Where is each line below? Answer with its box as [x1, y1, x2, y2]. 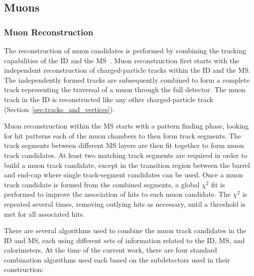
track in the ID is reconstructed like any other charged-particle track [4, 94, 214, 104]
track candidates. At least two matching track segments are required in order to [4, 149, 248, 160]
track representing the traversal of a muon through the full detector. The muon [4, 84, 246, 95]
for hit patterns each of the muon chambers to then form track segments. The [4, 130, 242, 140]
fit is [211, 179, 225, 189]
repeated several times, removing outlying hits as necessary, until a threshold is [4, 198, 246, 209]
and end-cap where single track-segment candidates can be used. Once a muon [4, 169, 243, 180]
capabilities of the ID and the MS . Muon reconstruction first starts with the [4, 55, 240, 65]
